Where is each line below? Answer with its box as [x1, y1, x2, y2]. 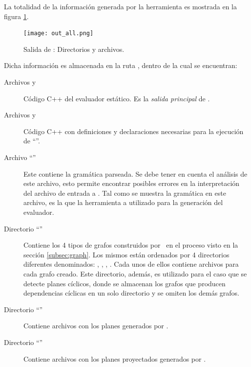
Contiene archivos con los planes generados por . [23, 321, 168, 331]
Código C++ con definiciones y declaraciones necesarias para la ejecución [23, 126, 244, 136]
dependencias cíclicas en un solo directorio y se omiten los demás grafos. [23, 288, 239, 298]
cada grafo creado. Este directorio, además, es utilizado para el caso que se [23, 268, 247, 278]
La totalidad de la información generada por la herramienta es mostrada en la [4, 1, 237, 11]
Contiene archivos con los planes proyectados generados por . [23, 353, 206, 364]
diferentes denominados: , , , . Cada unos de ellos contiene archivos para [23, 259, 239, 269]
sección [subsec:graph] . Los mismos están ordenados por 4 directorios [23, 249, 230, 259]
